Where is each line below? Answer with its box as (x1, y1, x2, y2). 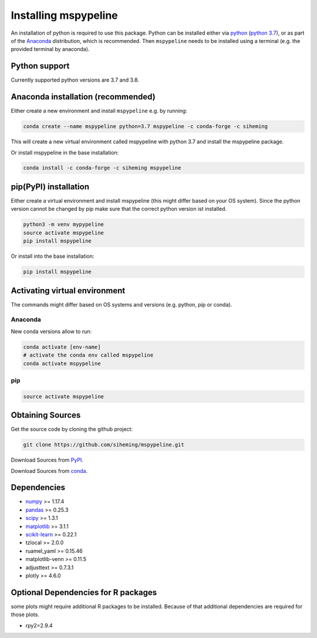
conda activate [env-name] (23, 344, 101, 350)
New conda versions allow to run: (11, 328, 92, 335)
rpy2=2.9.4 (25, 622, 53, 629)
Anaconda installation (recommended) (11, 92, 156, 102)
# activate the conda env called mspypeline (23, 352, 154, 358)
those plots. (11, 611, 39, 618)
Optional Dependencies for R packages (11, 587, 157, 597)
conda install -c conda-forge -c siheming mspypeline (23, 164, 181, 172)
